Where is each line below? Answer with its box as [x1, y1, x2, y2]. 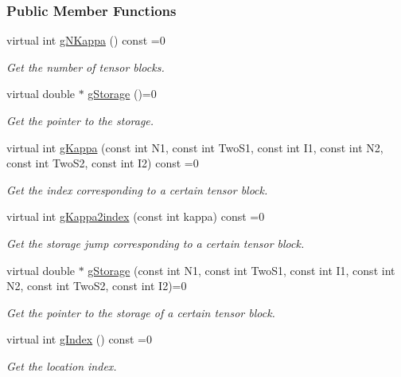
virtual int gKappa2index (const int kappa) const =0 [6, 208, 265, 225]
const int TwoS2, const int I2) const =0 [6, 155, 199, 171]
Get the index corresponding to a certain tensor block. [6, 181, 268, 198]
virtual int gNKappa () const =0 [6, 32, 165, 49]
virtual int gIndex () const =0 [6, 331, 152, 348]
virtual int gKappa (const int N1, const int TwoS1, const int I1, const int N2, [6, 139, 383, 155]
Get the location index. [6, 357, 117, 374]
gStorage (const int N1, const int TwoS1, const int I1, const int [88, 261, 395, 278]
